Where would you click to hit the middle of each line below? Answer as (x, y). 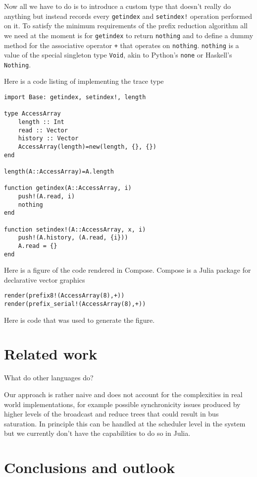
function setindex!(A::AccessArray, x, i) (75, 229)
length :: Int (41, 122)
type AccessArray (32, 114)
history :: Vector (48, 139)
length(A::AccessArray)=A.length (59, 171)
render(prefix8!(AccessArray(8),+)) (64, 296)
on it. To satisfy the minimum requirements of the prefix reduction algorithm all (126, 26)
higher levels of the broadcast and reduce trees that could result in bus (111, 414)
